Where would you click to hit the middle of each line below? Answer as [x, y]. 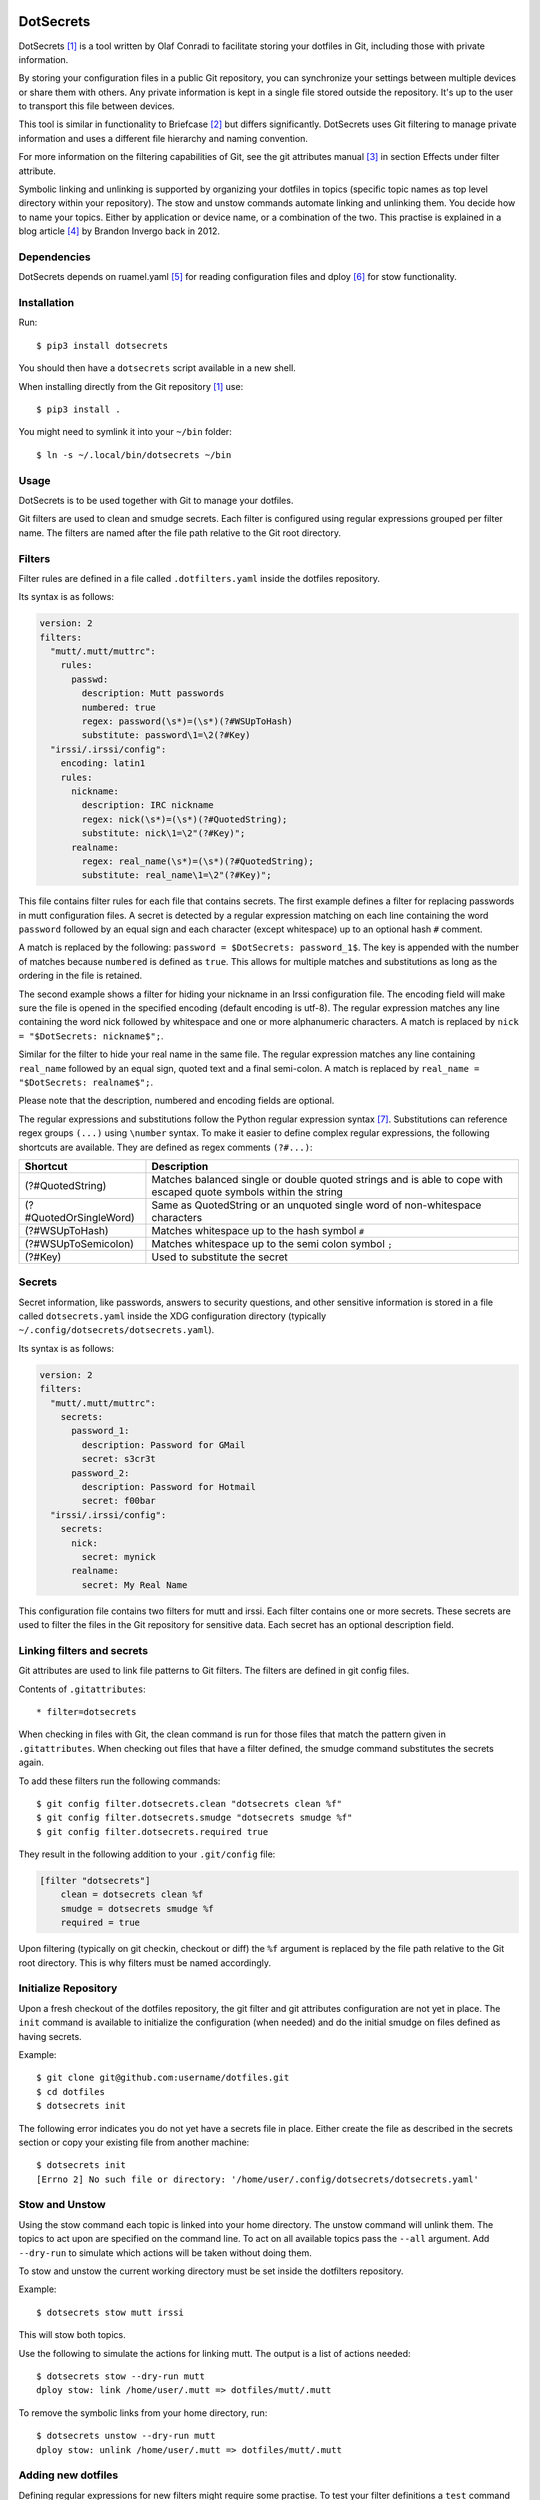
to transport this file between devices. [96, 106]
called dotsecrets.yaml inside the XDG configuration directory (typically [172, 1316]
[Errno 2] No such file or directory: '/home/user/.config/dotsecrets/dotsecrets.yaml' [258, 2179]
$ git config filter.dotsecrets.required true [152, 1831]
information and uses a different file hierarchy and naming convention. [163, 138]
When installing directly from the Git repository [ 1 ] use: [131, 386]
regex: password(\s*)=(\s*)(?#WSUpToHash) [187, 721]
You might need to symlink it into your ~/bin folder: [125, 432]
